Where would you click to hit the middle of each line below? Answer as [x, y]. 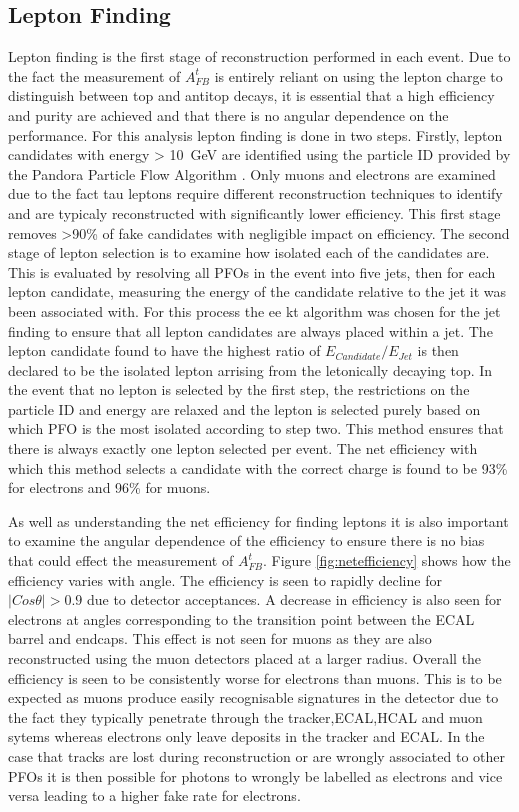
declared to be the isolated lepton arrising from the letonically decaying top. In [250, 369]
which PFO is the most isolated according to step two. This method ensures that [256, 428]
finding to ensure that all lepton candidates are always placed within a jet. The [250, 330]
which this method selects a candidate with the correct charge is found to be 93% [258, 467]
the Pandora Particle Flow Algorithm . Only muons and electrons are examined [252, 173]
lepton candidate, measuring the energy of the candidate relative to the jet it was [257, 291]
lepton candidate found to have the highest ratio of [164, 350]
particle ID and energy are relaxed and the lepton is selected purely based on [244, 408]
